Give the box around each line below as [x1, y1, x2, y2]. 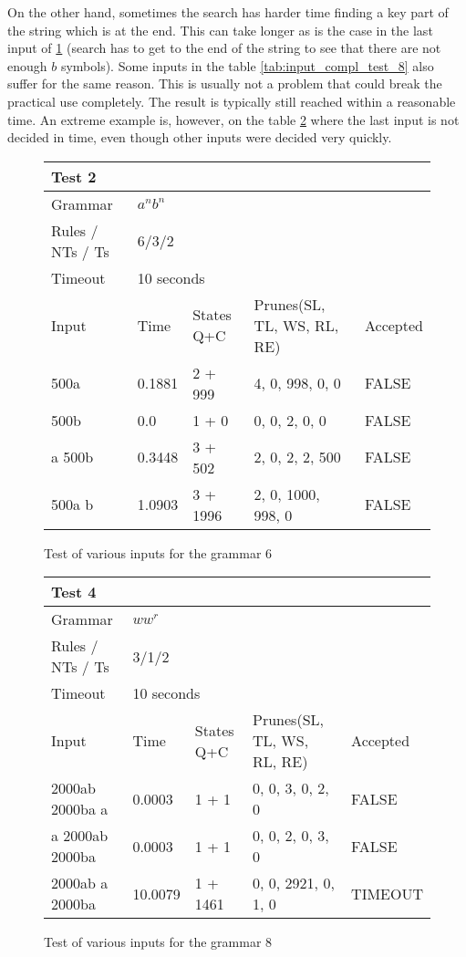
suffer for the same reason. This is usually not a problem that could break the [7, 74, 442, 93]
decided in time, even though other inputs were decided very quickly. [7, 128, 392, 147]
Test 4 [51, 581, 97, 603]
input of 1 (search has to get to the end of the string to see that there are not [7, 38, 441, 57]
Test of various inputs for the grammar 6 [44, 543, 273, 562]
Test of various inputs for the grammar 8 [44, 932, 273, 952]
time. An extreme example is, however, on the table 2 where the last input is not [7, 109, 460, 129]
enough [7, 56, 47, 75]
